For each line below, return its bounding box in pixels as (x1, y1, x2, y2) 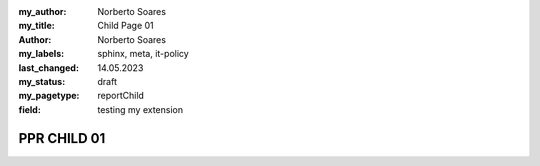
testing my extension (97, 103, 184, 115)
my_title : (18, 20, 55, 32)
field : (18, 103, 42, 115)
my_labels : (18, 48, 65, 60)
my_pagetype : (18, 90, 80, 102)
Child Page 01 (97, 20, 154, 32)
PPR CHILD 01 (18, 130, 106, 147)
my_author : (18, 6, 67, 17)
